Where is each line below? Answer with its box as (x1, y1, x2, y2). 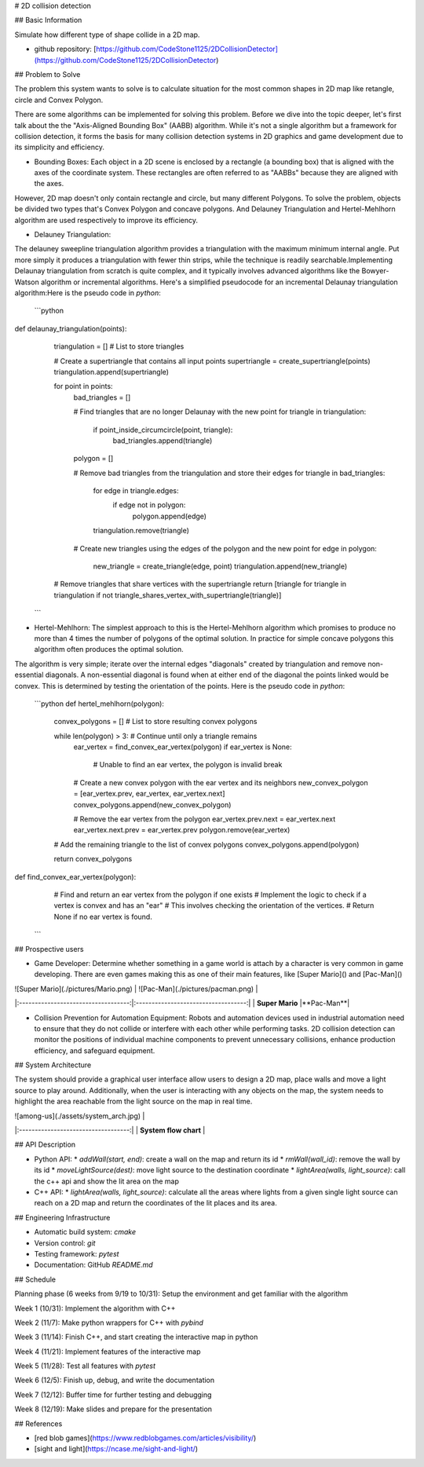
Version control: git (34, 1238, 96, 1248)
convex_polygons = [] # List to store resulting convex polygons (53, 717, 258, 726)
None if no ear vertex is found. (53, 912, 152, 921)
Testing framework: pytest (34, 1249, 119, 1258)
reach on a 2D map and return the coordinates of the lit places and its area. (34, 1198, 278, 1208)
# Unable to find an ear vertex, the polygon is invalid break (93, 760, 283, 770)
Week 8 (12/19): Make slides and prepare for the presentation (14, 1404, 212, 1414)
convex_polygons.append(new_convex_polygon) (73, 799, 232, 809)
